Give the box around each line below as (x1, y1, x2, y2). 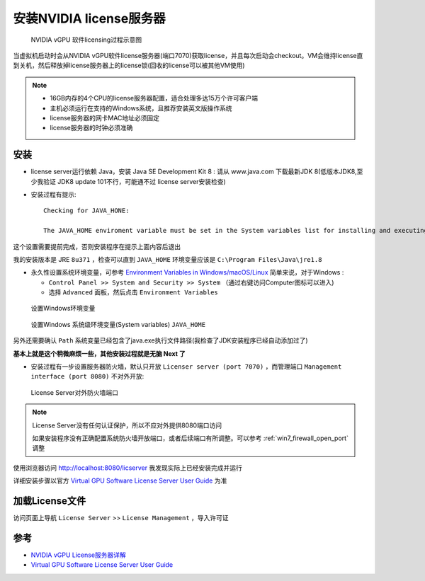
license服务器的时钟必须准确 (50, 124, 133, 132)
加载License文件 (13, 495, 86, 507)
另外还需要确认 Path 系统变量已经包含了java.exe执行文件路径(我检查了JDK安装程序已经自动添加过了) (13, 336, 308, 345)
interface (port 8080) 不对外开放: (30, 372, 144, 381)
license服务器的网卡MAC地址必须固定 (50, 113, 159, 122)
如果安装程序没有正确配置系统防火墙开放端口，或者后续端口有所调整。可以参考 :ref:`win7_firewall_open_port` (32, 434, 348, 442)
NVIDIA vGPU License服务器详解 (30, 551, 127, 559)
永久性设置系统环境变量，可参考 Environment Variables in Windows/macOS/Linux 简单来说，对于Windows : (30, 268, 344, 277)
